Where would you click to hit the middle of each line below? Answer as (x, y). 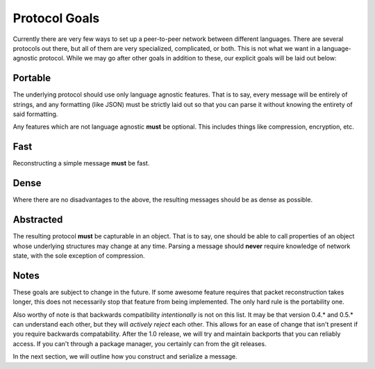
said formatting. (35, 114)
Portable (32, 78)
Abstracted (38, 220)
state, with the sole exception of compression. (79, 255)
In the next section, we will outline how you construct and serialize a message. (125, 356)
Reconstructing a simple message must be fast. (81, 163)
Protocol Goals (56, 18)
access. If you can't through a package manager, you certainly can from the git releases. (140, 343)
